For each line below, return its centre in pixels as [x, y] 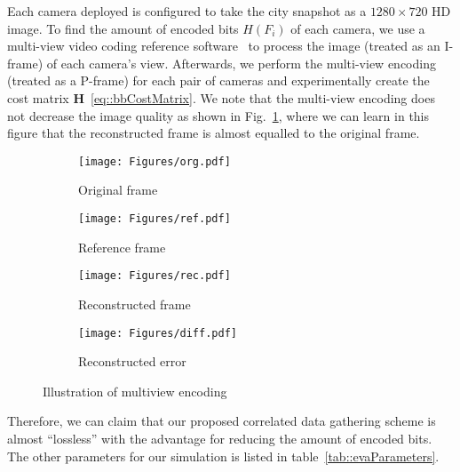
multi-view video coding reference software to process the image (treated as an [224, 46]
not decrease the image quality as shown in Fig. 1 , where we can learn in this [218, 115]
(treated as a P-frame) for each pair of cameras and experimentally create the [218, 80]
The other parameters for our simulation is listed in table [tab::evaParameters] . [223, 456]
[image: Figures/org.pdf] [155, 161]
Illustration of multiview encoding [135, 391]
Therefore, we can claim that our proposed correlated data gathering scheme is [222, 421]
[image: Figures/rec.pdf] [155, 276]
